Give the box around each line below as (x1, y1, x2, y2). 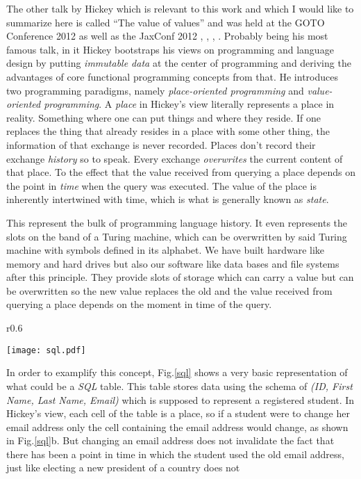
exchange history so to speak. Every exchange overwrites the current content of (6, 151, 343, 165)
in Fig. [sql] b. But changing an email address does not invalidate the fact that (6, 433, 335, 448)
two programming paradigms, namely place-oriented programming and (6, 83, 304, 97)
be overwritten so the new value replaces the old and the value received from (6, 283, 333, 298)
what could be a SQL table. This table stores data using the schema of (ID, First (6, 378, 353, 393)
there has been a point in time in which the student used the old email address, (6, 446, 344, 461)
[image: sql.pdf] (6, 345, 86, 355)
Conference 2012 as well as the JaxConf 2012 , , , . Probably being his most (6, 29, 328, 43)
